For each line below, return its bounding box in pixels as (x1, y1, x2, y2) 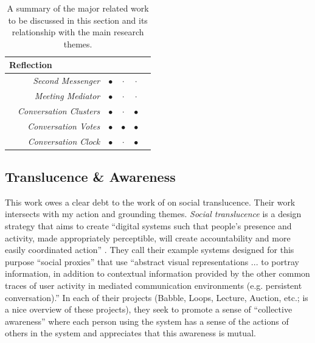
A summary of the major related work (7, 2, 149, 14)
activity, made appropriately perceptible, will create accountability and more (5, 231, 291, 244)
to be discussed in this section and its (8, 13, 148, 26)
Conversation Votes (27, 119, 100, 132)
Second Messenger (33, 74, 100, 87)
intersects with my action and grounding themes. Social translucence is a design (5, 207, 302, 220)
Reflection (9, 58, 52, 71)
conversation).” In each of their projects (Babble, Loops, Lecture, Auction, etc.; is (5, 291, 308, 303)
